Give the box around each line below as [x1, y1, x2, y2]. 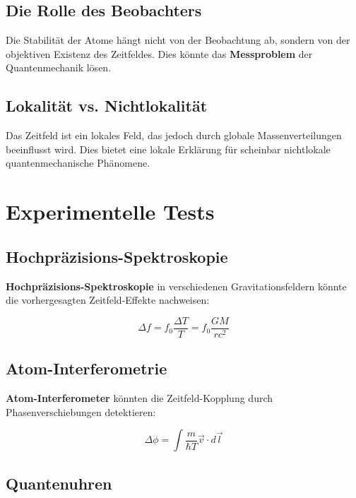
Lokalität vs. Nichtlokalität [6, 95, 208, 117]
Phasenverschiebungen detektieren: [6, 404, 156, 419]
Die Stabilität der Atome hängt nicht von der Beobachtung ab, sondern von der [6, 32, 350, 47]
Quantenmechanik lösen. [6, 60, 112, 75]
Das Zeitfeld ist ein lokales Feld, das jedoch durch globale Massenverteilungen [6, 128, 342, 143]
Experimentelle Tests [6, 197, 215, 226]
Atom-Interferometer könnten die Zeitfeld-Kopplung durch [6, 391, 273, 405]
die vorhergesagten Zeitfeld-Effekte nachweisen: [6, 292, 210, 307]
